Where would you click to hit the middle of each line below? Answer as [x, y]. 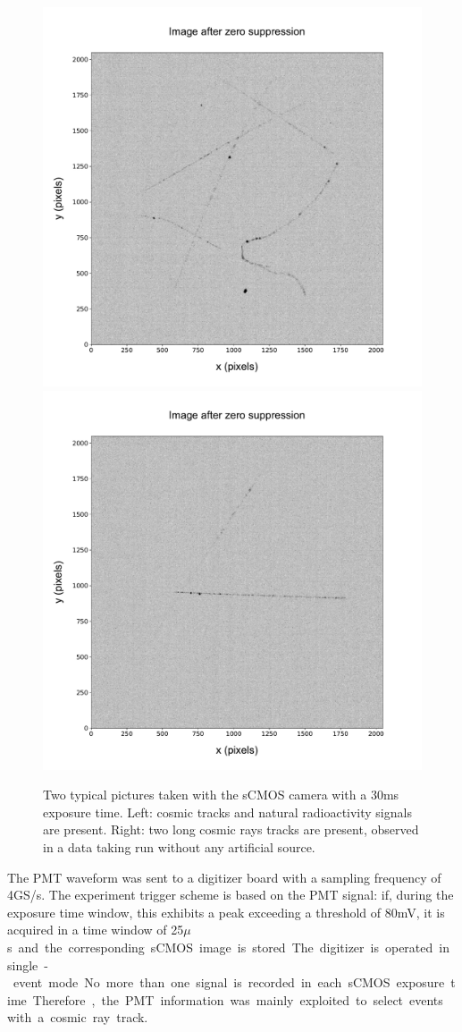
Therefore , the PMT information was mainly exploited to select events [238, 999]
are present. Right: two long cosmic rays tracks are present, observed [231, 829]
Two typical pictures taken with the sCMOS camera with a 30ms [221, 795]
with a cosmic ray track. [78, 1017]
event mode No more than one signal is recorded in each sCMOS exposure [229, 982]
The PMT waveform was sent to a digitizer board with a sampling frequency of [224, 877]
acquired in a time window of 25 [96, 930]
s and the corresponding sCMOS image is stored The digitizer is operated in [228, 947]
